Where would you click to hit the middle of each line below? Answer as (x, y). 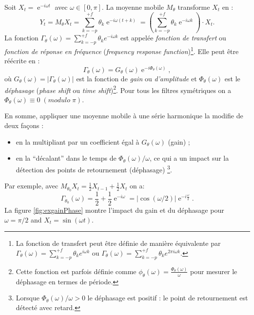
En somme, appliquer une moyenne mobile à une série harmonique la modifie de (124, 116)
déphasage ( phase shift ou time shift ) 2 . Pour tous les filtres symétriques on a (118, 89)
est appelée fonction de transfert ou (173, 38)
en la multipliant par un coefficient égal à (78, 141)
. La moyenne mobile (133, 7)
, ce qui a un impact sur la (189, 158)
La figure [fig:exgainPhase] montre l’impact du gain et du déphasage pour (114, 210)
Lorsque (28, 298)
